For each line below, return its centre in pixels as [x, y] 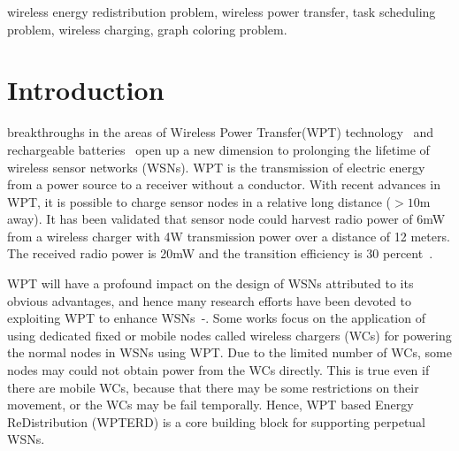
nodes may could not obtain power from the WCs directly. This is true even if [218, 370]
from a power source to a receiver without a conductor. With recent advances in [224, 184]
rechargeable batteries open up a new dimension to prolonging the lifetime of [218, 149]
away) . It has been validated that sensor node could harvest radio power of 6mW [226, 219]
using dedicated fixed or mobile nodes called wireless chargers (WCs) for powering [229, 335]
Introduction [86, 90]
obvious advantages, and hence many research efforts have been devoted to [209, 300]
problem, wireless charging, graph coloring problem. [147, 29]
